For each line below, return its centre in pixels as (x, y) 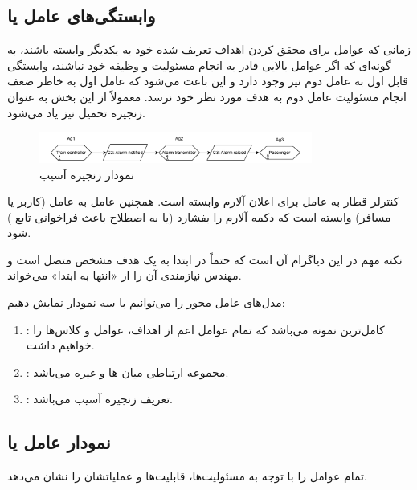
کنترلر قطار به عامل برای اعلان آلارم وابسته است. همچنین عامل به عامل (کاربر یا (203, 201)
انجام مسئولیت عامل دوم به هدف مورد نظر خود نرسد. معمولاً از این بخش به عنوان (207, 96)
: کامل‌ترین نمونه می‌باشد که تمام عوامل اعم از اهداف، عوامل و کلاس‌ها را (205, 329)
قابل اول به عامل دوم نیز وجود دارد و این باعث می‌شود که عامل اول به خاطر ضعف (208, 81)
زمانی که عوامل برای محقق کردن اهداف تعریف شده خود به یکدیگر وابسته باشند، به (209, 49)
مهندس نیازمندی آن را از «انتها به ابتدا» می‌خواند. (125, 275)
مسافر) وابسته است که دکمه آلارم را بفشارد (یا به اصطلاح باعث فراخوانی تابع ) (199, 216)
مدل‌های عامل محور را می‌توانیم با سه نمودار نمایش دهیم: (146, 302)
